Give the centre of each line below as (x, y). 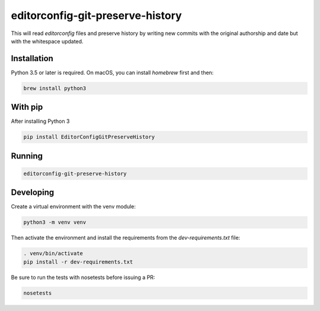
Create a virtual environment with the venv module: (73, 207)
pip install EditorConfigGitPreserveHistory (89, 137)
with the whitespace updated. (47, 41)
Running (27, 156)
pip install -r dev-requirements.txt (78, 262)
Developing (33, 193)
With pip (27, 107)
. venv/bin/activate (53, 253)
